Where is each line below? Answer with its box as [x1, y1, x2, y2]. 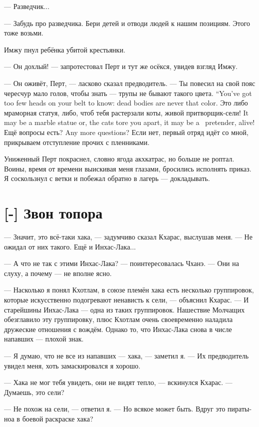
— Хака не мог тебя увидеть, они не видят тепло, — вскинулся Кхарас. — [4, 377, 232, 387]
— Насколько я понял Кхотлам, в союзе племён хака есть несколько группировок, [4, 284, 254, 295]
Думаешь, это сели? [4, 386, 64, 397]
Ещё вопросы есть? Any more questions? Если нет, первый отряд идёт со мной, [4, 126, 248, 137]
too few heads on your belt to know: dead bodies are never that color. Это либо [4, 97, 248, 108]
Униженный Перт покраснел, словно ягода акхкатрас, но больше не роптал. [4, 153, 234, 164]
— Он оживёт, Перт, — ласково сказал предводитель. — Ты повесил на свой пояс [4, 77, 255, 88]
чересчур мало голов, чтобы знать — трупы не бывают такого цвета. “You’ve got [4, 87, 252, 98]
